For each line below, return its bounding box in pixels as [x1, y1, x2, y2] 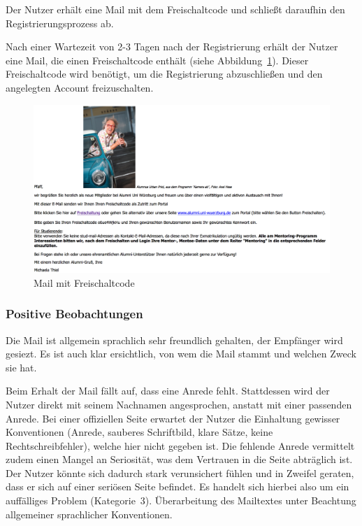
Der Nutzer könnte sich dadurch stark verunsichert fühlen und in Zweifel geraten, [6, 465, 354, 480]
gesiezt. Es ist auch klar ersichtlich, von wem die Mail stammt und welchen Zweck [6, 346, 356, 361]
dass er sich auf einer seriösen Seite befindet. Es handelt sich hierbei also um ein [6, 479, 349, 494]
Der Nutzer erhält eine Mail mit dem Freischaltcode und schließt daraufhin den [6, 2, 345, 16]
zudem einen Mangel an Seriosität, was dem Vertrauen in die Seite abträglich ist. [6, 452, 353, 467]
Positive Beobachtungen [6, 305, 143, 322]
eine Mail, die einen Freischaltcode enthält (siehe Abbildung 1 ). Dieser [6, 52, 309, 67]
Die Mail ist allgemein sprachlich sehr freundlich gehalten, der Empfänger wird [6, 332, 343, 347]
